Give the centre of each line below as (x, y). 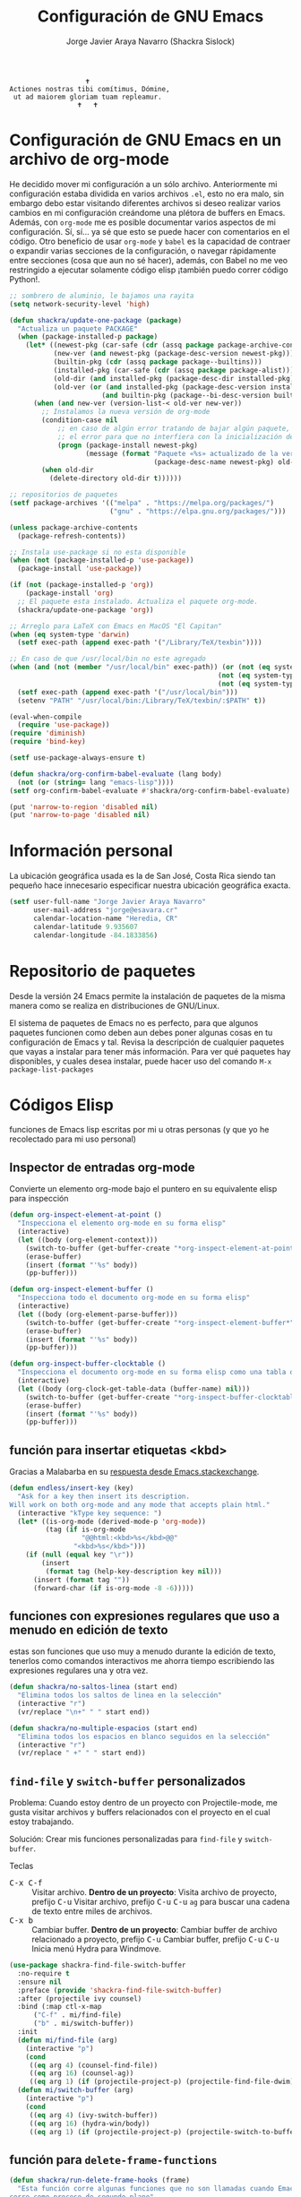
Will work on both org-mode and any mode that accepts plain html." (140, 1504)
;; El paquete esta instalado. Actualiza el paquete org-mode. (138, 601)
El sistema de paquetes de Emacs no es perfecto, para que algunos (134, 1022)
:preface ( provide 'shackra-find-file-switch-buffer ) (120, 1990)
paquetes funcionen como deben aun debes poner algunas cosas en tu (141, 1032)
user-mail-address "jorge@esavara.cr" (105, 910)
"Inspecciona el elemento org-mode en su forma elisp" (122, 1223)
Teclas (21, 1866)
